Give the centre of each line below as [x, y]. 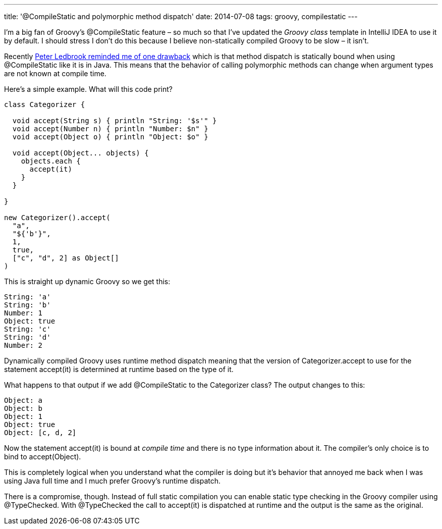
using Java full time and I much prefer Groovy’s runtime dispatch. [113, 481]
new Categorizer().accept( [57, 218]
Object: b [23, 408]
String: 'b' [27, 305]
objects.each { [51, 161]
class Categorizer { [45, 104]
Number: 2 [23, 345]
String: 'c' [27, 329]
